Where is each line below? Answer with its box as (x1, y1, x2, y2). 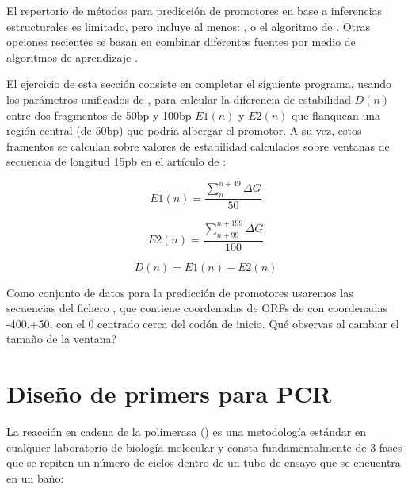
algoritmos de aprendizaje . (6, 48, 138, 65)
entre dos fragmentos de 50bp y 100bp (6, 106, 192, 123)
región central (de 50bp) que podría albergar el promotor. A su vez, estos (6, 122, 362, 139)
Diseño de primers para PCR (6, 377, 332, 410)
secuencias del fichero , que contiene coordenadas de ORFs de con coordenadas (6, 300, 388, 316)
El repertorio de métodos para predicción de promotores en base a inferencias (6, 2, 383, 18)
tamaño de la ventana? (6, 330, 117, 347)
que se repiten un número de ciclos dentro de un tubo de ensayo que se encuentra (6, 454, 401, 471)
